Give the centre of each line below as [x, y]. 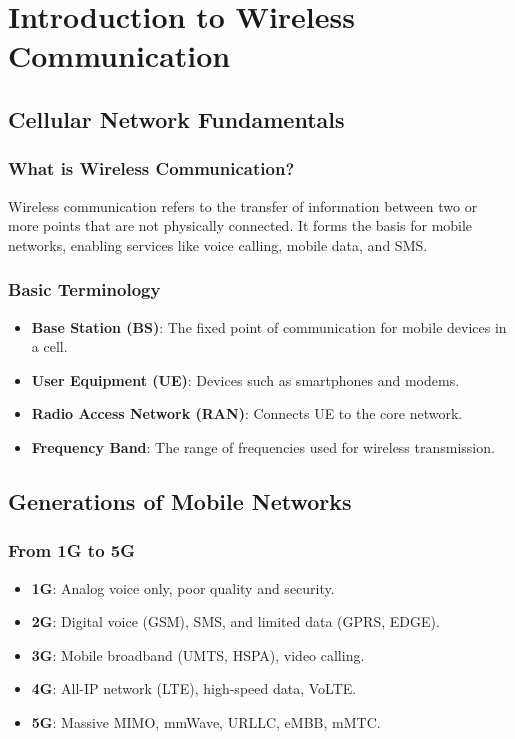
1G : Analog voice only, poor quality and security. [183, 587]
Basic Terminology [84, 289]
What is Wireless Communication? [151, 168]
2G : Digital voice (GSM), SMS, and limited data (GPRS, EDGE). [235, 621]
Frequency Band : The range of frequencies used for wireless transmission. [263, 446]
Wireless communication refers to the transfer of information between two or [243, 205]
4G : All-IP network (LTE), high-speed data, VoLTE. [194, 688]
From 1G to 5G [72, 550]
